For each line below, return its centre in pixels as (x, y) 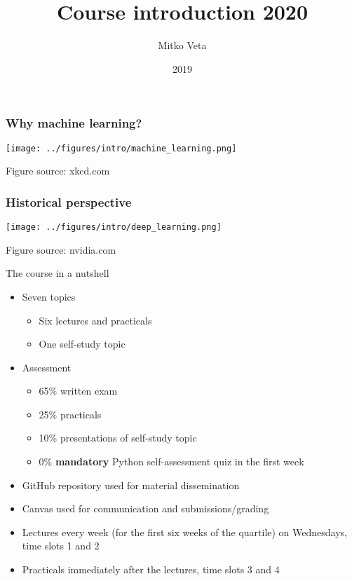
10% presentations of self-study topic (118, 438)
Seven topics (49, 296)
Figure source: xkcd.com (58, 171)
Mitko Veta (182, 45)
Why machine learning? (74, 123)
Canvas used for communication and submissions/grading (145, 508)
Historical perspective (69, 201)
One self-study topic (82, 344)
